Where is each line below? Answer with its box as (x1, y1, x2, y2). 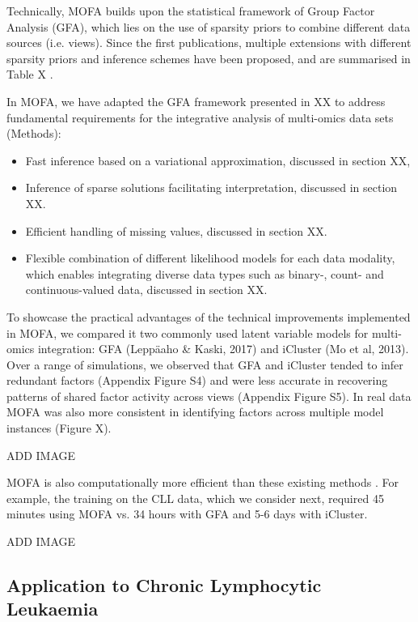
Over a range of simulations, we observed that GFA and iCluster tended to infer (6, 356, 403, 373)
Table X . (6, 66, 53, 83)
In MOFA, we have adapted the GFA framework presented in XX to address (6, 92, 386, 109)
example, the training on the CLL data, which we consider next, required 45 (6, 489, 384, 506)
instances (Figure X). (6, 420, 112, 437)
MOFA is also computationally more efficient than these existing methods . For (6, 474, 399, 491)
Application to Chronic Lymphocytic (6, 573, 322, 598)
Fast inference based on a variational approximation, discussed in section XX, (25, 151, 411, 168)
